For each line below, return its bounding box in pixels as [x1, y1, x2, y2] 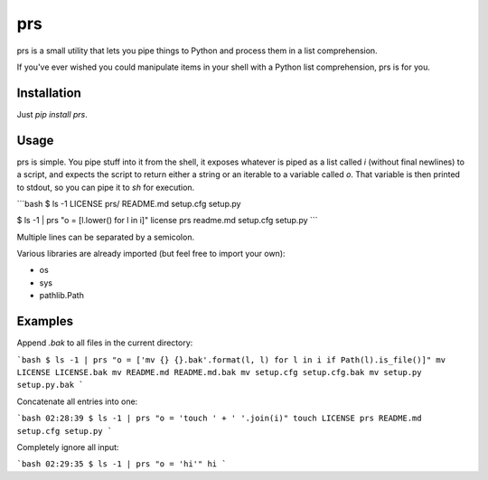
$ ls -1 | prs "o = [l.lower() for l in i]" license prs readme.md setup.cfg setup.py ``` [16, 215, 318, 226]
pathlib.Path [39, 290, 85, 301]
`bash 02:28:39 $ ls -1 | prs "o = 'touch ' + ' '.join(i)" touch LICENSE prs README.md [16, 413, 422, 424]
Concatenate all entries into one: [16, 396, 138, 407]
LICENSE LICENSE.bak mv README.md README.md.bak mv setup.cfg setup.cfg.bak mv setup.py [16, 367, 422, 377]
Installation [16, 85, 81, 100]
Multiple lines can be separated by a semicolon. [16, 231, 194, 242]
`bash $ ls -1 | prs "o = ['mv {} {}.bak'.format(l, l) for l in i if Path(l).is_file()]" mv [16, 354, 446, 365]
